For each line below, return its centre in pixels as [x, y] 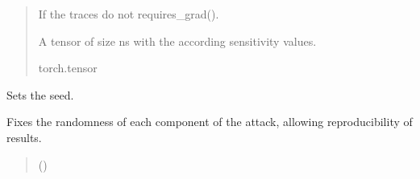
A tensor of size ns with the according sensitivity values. [177, 41]
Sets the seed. [40, 94]
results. [24, 137]
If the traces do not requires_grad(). [129, 14]
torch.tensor [68, 68]
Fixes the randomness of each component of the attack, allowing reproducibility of [210, 122]
